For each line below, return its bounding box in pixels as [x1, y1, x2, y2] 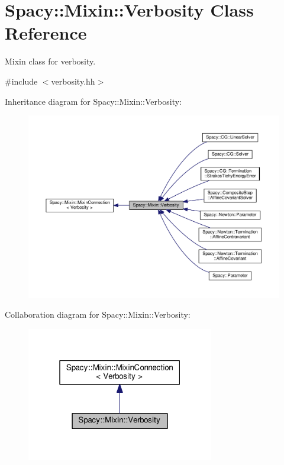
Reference [5, 21, 87, 45]
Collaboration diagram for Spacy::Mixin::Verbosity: [5, 308, 191, 321]
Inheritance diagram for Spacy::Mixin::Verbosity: [5, 95, 182, 107]
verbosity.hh [51, 75, 95, 87]
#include [5, 75, 38, 87]
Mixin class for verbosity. [5, 55, 96, 67]
